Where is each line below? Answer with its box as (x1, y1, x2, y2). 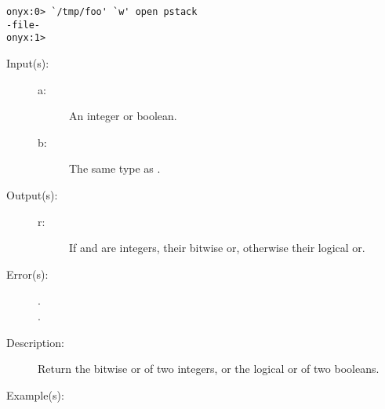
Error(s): (6, 265, 49, 282)
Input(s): (6, 54, 49, 71)
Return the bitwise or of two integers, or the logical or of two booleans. (38, 360, 380, 377)
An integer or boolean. (69, 108, 177, 124)
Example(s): (6, 386, 64, 403)
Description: (6, 334, 64, 350)
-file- (6, 19, 40, 31)
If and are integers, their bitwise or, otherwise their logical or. (69, 239, 365, 256)
